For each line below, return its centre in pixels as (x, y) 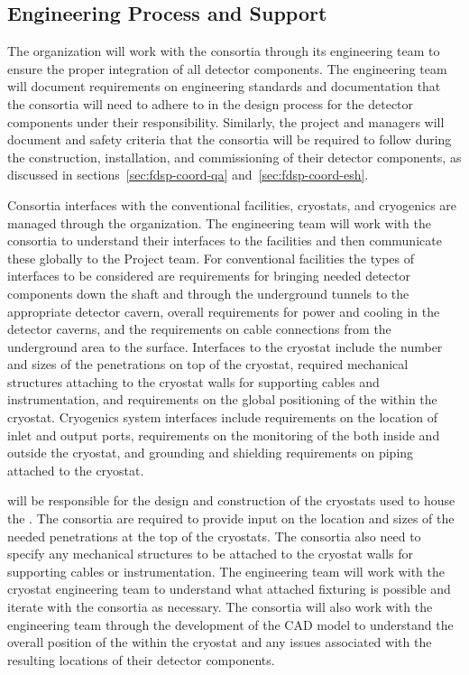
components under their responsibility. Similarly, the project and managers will (226, 121)
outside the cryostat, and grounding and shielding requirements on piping (211, 453)
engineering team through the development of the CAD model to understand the (230, 624)
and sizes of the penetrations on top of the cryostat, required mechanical (208, 364)
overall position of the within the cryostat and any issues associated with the (220, 642)
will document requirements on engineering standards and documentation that (224, 86)
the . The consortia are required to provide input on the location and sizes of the (231, 518)
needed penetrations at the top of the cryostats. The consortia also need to (214, 536)
